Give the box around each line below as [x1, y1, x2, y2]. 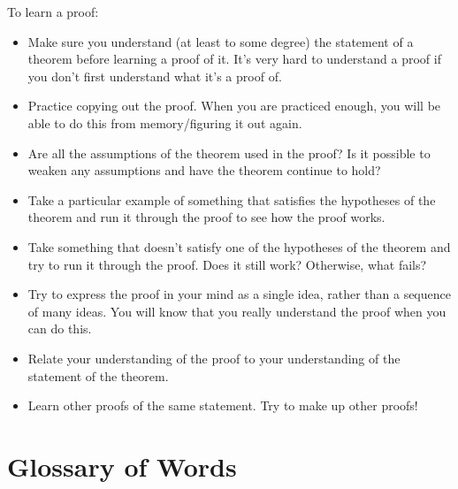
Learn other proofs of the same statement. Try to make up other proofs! [27, 396, 418, 415]
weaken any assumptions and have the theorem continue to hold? [27, 161, 381, 180]
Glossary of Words [7, 447, 237, 484]
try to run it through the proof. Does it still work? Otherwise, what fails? [27, 255, 427, 273]
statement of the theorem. [27, 366, 169, 385]
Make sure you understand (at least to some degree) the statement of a [27, 32, 414, 50]
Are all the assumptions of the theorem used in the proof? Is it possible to [27, 143, 431, 162]
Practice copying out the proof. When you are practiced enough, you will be [27, 96, 441, 115]
